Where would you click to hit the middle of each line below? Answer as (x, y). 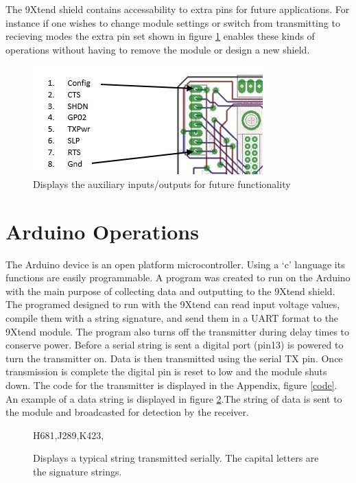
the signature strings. (78, 471)
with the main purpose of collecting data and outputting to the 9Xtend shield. (170, 291)
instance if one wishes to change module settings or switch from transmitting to (173, 22)
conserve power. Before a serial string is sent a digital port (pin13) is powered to (175, 345)
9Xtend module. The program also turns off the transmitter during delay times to (178, 331)
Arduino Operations (102, 231)
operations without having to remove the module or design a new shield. (158, 49)
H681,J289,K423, (69, 435)
